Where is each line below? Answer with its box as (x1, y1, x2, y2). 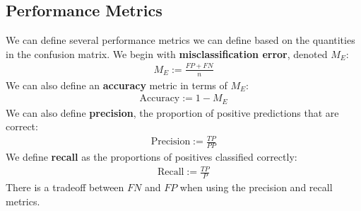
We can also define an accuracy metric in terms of (6, 77, 227, 92)
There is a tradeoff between (6, 180, 124, 195)
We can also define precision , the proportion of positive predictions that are (6, 105, 339, 120)
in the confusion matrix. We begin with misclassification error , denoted (6, 46, 328, 61)
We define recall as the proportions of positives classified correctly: (6, 149, 297, 164)
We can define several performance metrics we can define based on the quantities (6, 33, 355, 47)
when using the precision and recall (179, 180, 333, 195)
